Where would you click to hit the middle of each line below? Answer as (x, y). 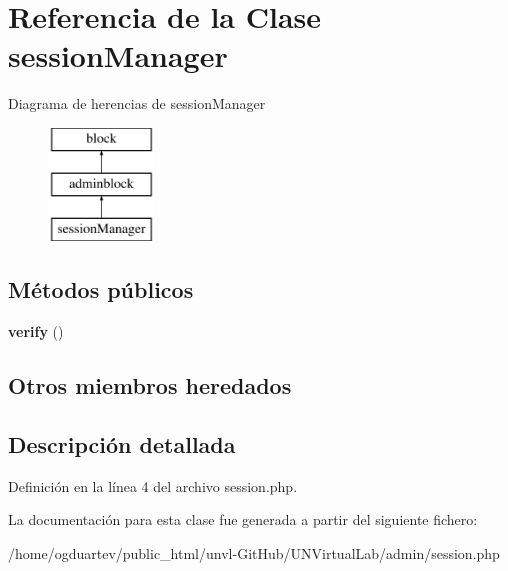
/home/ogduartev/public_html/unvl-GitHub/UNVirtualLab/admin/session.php (254, 552)
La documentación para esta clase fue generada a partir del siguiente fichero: (243, 519)
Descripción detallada (122, 443)
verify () (36, 331)
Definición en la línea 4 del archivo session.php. (153, 485)
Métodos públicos (101, 289)
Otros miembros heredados (150, 385)
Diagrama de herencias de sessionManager (137, 103)
